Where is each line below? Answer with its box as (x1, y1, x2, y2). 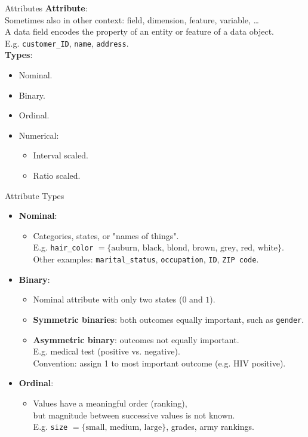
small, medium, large (85, 423, 162, 432)
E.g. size (33, 420, 68, 433)
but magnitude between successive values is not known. (33, 408, 235, 421)
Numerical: (19, 129, 59, 141)
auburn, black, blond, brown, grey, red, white (111, 244, 278, 253)
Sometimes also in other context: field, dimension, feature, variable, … (5, 13, 259, 26)
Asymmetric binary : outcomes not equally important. (33, 333, 239, 346)
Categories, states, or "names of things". (33, 229, 179, 242)
